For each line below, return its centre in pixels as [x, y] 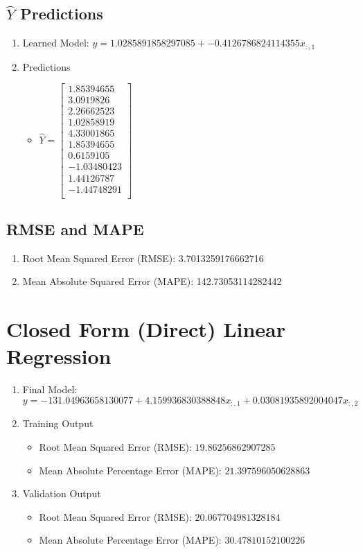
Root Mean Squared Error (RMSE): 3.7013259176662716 [143, 258]
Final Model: [50, 389]
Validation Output [62, 493]
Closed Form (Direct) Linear [146, 329]
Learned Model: [56, 43]
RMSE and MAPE [75, 228]
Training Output [58, 423]
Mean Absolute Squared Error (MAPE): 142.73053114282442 [152, 281]
